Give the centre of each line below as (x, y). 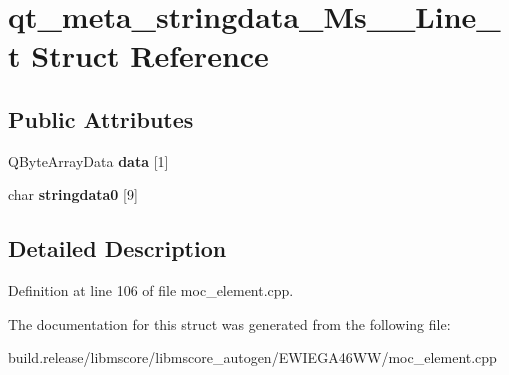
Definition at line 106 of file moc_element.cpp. (151, 290)
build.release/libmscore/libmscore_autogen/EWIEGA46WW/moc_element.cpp (252, 357)
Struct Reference (150, 55)
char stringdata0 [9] (73, 194)
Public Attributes (101, 118)
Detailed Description (117, 248)
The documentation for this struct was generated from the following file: (229, 323)
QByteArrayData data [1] (88, 160)
